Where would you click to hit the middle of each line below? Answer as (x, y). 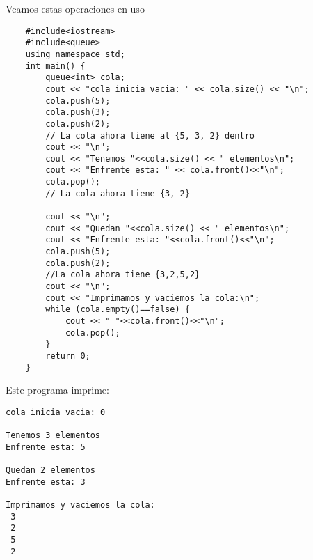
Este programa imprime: (57, 390)
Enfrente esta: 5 (46, 447)
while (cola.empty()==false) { (118, 310)
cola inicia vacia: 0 (56, 412)
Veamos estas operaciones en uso (75, 8)
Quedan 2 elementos (50, 470)
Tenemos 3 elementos (53, 436)
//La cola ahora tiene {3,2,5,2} (123, 275)
